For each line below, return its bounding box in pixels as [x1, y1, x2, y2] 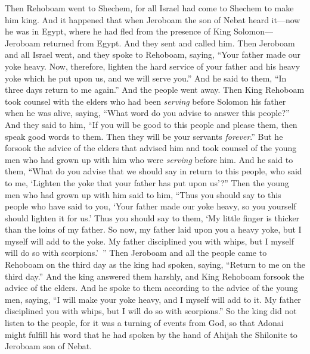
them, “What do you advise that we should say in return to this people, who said [5, 165, 302, 177]
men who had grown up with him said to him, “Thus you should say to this [5, 188, 281, 201]
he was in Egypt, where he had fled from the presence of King [5, 25, 231, 37]
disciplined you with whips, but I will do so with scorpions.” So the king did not [5, 305, 297, 317]
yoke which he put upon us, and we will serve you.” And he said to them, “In [5, 71, 287, 84]
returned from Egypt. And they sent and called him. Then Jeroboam [43, 36, 295, 49]
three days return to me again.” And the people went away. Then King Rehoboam [5, 83, 305, 96]
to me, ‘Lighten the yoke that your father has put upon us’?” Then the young [5, 176, 289, 189]
